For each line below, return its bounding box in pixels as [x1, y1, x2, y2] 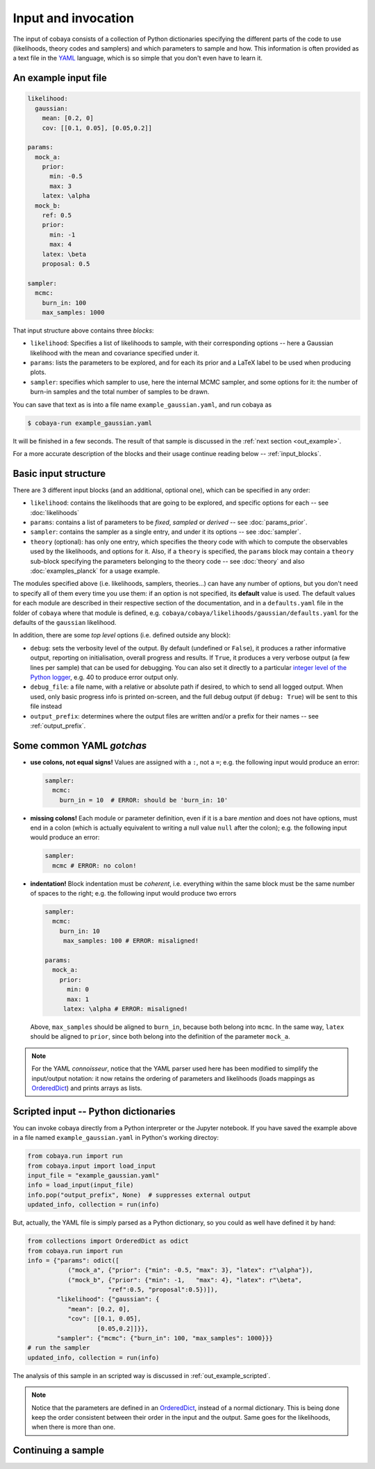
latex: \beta [42, 250, 87, 258]
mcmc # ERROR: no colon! [52, 862, 137, 869]
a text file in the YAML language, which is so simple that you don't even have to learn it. [12, 54, 263, 62]
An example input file [12, 72, 107, 84]
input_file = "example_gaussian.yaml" [27, 1171, 160, 1180]
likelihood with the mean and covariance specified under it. [30, 349, 199, 357]
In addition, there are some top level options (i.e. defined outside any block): [12, 631, 231, 639]
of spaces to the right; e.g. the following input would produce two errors [30, 889, 237, 898]
